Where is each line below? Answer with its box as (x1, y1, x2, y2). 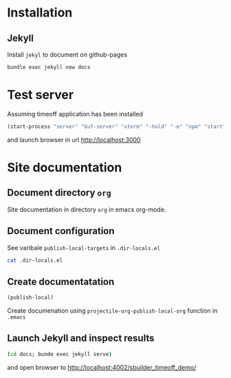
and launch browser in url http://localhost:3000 (7, 136, 141, 144)
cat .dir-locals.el (7, 257, 63, 264)
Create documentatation (7, 275, 115, 287)
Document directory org (7, 187, 111, 199)
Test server (7, 87, 74, 103)
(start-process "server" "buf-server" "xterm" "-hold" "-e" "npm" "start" (7, 123, 226, 130)
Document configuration (7, 225, 115, 237)
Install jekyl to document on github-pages (7, 50, 128, 59)
